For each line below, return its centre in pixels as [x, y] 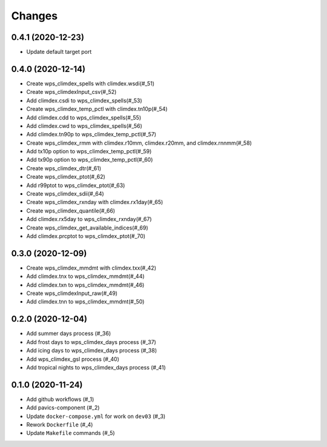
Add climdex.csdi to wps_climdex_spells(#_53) [84, 101]
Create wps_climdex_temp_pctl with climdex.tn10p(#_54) [97, 109]
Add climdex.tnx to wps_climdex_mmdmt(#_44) [85, 276]
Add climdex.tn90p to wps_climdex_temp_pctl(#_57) [91, 134]
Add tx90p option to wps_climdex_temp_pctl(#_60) [90, 160]
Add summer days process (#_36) [69, 334]
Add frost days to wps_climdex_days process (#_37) [91, 342]
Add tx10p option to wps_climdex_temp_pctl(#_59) [89, 151]
